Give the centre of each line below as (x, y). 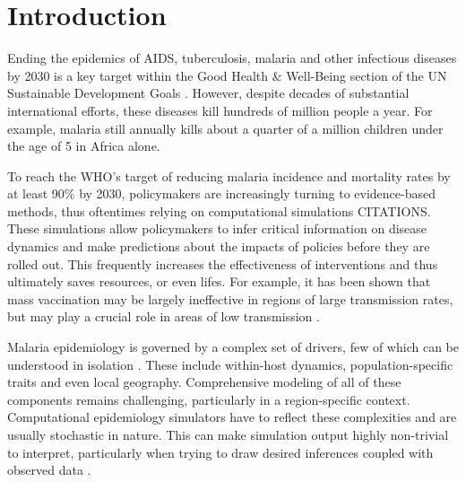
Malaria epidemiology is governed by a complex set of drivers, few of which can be (233, 347)
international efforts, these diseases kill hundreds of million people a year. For (220, 110)
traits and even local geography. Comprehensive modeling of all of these (204, 382)
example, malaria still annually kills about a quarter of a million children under (225, 128)
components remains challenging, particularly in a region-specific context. (209, 399)
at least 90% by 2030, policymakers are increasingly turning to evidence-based (222, 193)
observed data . (49, 470)
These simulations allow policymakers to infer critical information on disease (217, 228)
